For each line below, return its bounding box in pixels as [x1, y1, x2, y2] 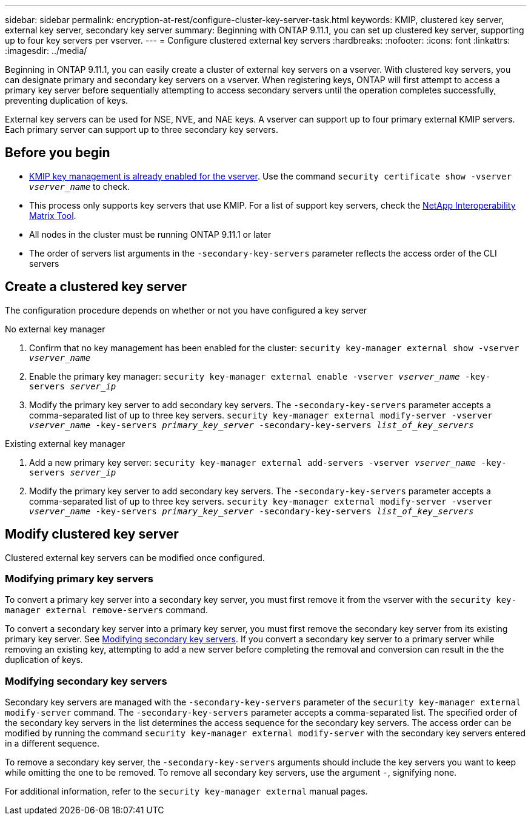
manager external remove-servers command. [5, 605, 208, 616]
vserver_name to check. [29, 181, 130, 192]
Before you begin [5, 145, 110, 161]
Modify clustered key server [5, 526, 179, 542]
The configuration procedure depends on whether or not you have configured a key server [5, 304, 367, 315]
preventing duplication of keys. [5, 95, 129, 106]
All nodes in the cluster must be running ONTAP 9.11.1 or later [29, 229, 272, 240]
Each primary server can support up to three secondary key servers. [5, 124, 278, 135]
